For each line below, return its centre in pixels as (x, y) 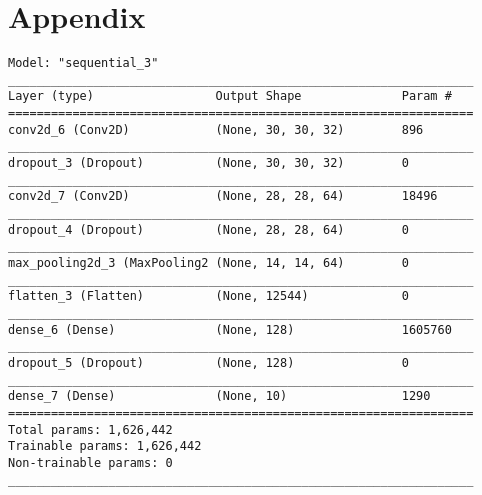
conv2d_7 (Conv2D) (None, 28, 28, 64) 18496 (223, 196)
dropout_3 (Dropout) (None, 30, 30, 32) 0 (208, 163)
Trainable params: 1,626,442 (105, 446)
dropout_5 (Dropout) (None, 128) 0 (208, 362)
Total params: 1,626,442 (90, 429)
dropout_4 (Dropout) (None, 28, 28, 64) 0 (208, 229)
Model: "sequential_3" (83, 63)
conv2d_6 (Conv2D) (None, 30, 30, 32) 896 (216, 129)
